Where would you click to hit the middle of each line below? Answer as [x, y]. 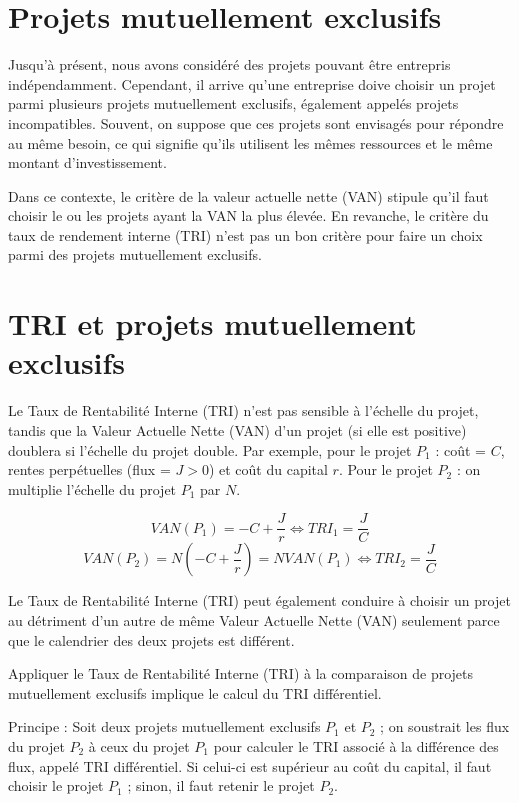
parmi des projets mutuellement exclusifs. [135, 254]
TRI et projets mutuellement [212, 323]
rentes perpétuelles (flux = [89, 469]
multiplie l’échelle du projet [92, 488]
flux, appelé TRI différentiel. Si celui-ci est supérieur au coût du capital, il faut [250, 765]
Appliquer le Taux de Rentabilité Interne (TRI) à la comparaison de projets [241, 673]
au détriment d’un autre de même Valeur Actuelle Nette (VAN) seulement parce [254, 620]
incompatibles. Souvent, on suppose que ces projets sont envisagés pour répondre [256, 122]
